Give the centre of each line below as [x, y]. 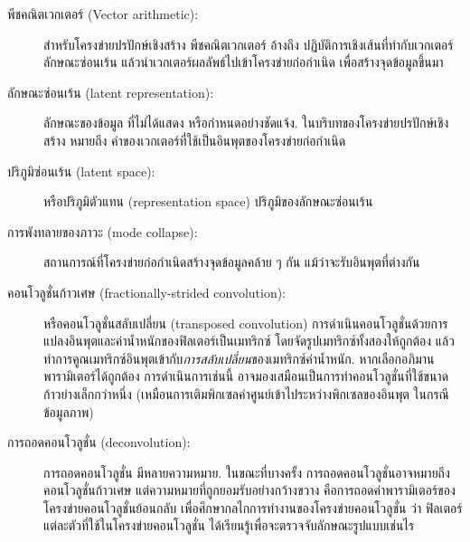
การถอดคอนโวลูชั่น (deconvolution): [99, 442]
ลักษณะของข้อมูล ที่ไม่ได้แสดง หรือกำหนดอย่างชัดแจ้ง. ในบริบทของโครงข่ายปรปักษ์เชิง [246, 123]
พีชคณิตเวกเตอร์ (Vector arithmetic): [103, 14]
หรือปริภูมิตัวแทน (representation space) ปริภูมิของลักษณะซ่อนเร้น [208, 201]
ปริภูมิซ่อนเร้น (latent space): [81, 171]
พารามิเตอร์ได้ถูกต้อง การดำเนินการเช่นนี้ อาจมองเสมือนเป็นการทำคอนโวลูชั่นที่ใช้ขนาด [246, 376]
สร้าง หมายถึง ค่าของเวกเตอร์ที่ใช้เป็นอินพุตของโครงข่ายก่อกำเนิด [195, 140]
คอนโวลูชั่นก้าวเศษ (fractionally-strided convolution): [147, 292]
